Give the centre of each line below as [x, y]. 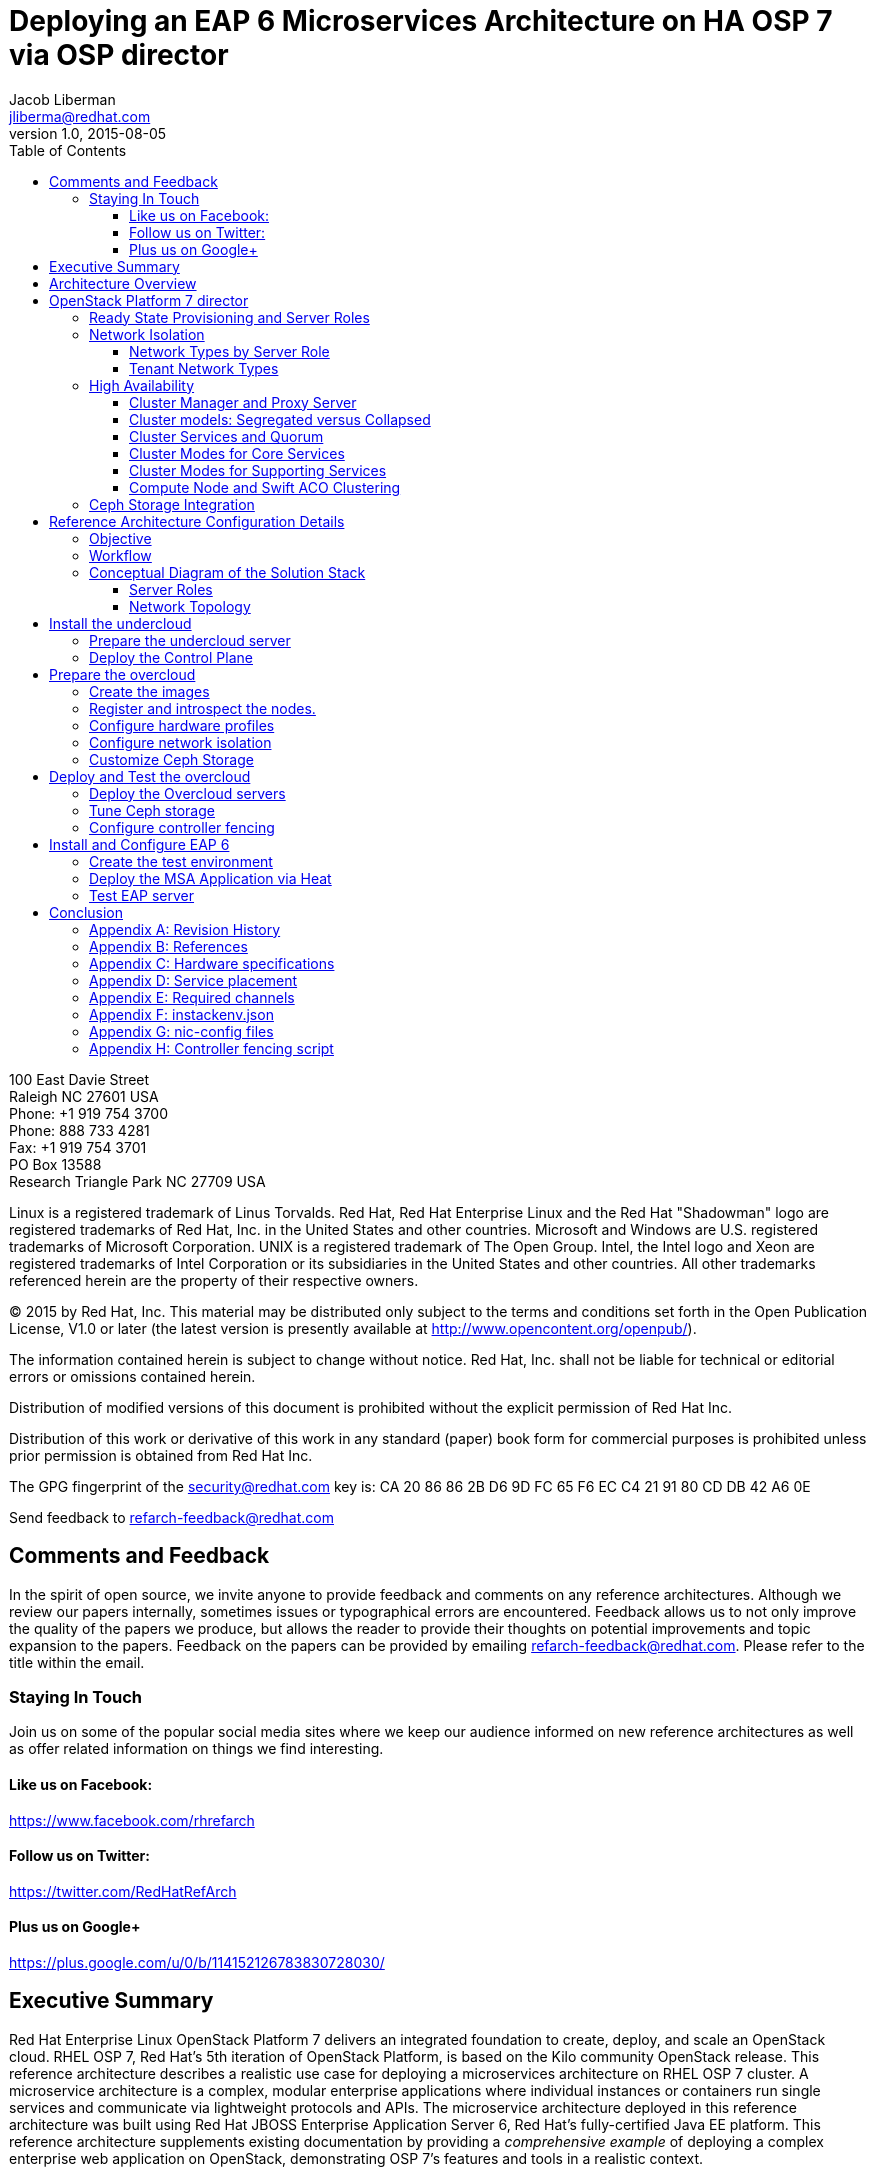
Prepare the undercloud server [190, 640]
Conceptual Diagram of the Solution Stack [227, 572]
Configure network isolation [180, 742]
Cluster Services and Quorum [226, 436]
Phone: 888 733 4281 [79, 1130]
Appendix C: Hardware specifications [212, 963]
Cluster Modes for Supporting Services [258, 470]
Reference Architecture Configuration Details [197, 521]
